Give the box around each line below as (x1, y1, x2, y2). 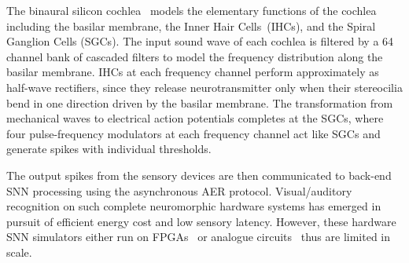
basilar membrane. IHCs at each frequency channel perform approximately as (6, 64, 379, 80)
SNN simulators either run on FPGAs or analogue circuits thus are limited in (6, 228, 391, 245)
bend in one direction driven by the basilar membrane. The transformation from (6, 94, 393, 111)
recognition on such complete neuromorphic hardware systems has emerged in (6, 198, 381, 214)
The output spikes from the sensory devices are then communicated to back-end (6, 166, 392, 183)
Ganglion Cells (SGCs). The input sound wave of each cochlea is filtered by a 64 (6, 33, 394, 49)
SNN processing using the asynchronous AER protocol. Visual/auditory (6, 182, 352, 199)
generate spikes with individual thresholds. (6, 141, 212, 157)
